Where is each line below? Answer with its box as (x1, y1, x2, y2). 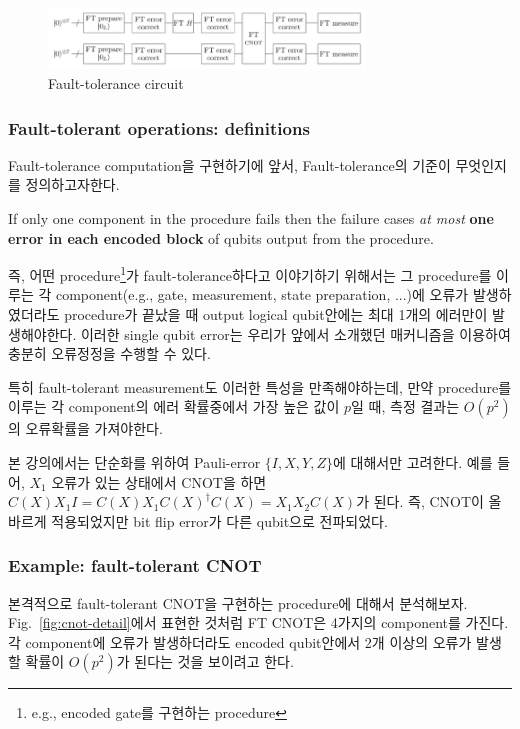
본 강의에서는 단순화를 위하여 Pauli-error (8, 452, 261, 473)
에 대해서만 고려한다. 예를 (332, 452, 493, 473)
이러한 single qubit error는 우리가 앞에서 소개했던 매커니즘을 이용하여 (80, 323, 511, 344)
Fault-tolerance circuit (48, 73, 184, 94)
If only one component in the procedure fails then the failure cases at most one (8, 208, 494, 229)
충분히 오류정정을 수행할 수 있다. (8, 343, 211, 364)
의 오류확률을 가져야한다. (8, 418, 163, 439)
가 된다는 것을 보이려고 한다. (116, 651, 294, 672)
